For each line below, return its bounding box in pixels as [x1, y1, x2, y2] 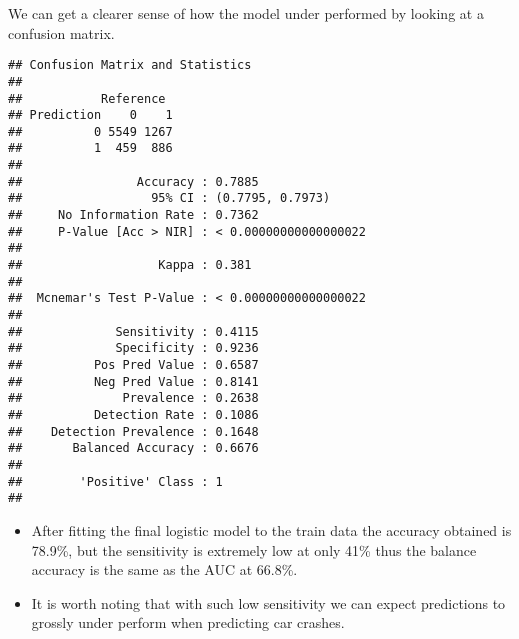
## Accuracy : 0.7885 [8, 174, 259, 189]
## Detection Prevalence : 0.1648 [8, 424, 259, 439]
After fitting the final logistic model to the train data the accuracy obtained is [31, 519, 512, 540]
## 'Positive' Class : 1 [8, 474, 223, 489]
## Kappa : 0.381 [8, 258, 252, 273]
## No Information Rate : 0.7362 [8, 208, 259, 223]
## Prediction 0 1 [8, 108, 173, 123]
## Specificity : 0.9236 [8, 341, 259, 356]
